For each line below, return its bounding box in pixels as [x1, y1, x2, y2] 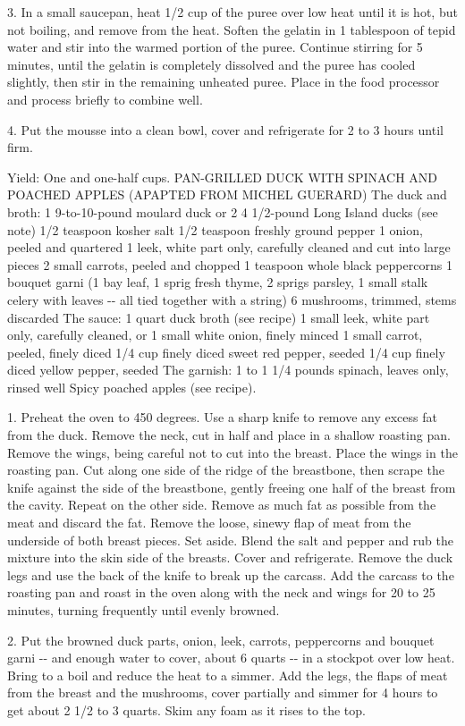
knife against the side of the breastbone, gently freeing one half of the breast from [7, 477, 456, 496]
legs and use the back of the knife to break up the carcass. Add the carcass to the [7, 565, 454, 584]
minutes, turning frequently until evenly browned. [7, 601, 280, 619]
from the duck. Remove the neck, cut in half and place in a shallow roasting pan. [7, 426, 451, 444]
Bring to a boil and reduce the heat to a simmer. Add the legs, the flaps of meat [7, 665, 448, 684]
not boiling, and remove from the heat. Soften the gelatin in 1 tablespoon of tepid [7, 20, 456, 38]
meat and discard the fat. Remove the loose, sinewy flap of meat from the [7, 513, 411, 532]
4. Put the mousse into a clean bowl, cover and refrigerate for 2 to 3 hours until [7, 120, 444, 139]
